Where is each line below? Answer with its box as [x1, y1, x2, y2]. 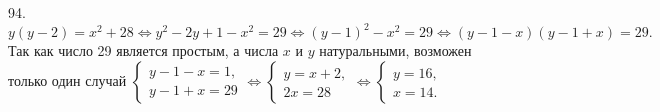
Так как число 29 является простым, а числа [8, 40, 279, 61]
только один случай [8, 69, 127, 90]
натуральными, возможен [319, 40, 472, 61]
